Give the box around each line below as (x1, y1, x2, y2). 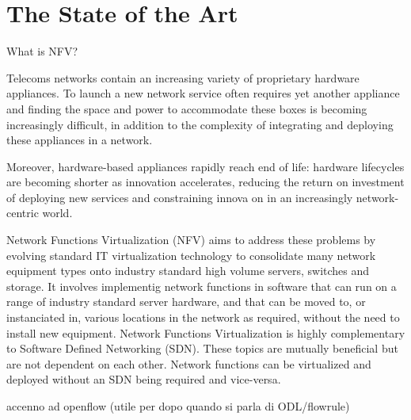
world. (42, 204, 73, 221)
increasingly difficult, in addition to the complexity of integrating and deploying (6, 116, 394, 132)
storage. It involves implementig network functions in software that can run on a (6, 277, 397, 294)
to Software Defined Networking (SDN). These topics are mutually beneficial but (6, 340, 398, 357)
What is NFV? (6, 43, 78, 59)
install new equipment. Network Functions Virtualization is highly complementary (6, 324, 405, 341)
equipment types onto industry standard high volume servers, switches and (6, 262, 370, 279)
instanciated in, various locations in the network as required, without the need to (6, 309, 400, 326)
